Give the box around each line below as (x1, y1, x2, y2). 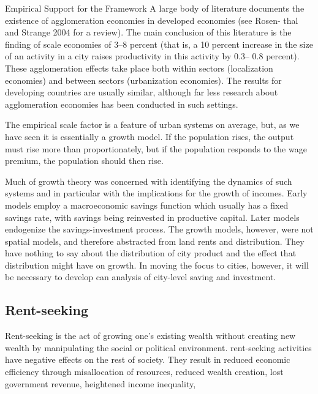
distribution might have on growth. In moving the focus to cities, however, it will (5, 258, 309, 271)
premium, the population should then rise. (5, 154, 164, 167)
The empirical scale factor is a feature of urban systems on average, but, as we (5, 118, 300, 131)
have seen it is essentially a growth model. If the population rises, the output (5, 130, 294, 143)
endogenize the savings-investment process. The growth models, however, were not (5, 223, 314, 236)
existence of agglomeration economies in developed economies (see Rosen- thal (5, 13, 298, 26)
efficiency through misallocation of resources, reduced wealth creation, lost (5, 365, 284, 378)
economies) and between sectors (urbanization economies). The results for (5, 73, 282, 86)
